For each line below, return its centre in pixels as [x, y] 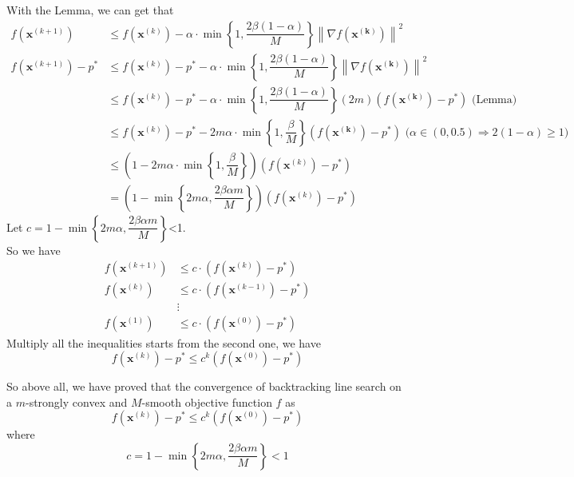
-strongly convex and [76, 401]
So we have [34, 250]
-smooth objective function [207, 401]
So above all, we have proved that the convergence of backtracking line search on [204, 386]
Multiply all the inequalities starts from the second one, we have [164, 342]
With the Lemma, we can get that [90, 10]
